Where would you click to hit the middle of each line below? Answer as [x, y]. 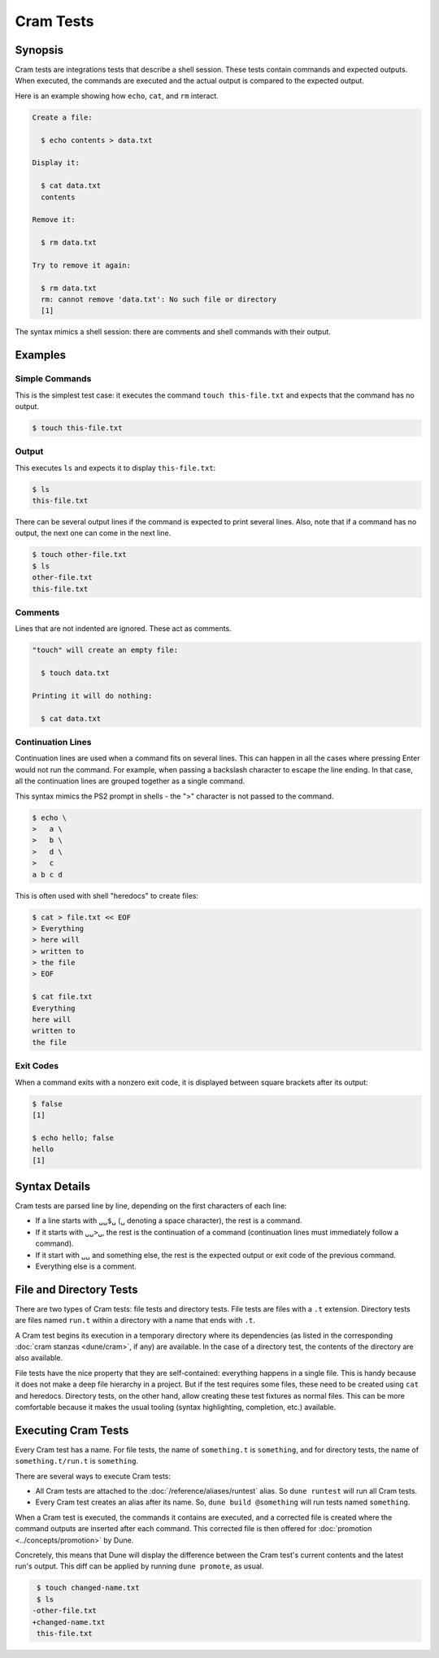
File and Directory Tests [76, 1289]
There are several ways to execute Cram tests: [93, 1476]
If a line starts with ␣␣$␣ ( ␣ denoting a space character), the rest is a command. [169, 1221]
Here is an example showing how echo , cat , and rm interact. [117, 96]
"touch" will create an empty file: [105, 650]
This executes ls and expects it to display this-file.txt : [115, 468]
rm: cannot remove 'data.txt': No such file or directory [159, 300]
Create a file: [62, 117]
